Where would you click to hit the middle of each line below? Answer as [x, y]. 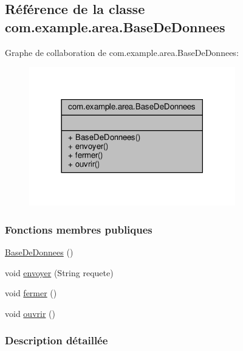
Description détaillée [56, 340]
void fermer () [31, 293]
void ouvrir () [30, 313]
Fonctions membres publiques [79, 229]
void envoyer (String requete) [59, 272]
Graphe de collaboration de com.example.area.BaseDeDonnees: [122, 52]
